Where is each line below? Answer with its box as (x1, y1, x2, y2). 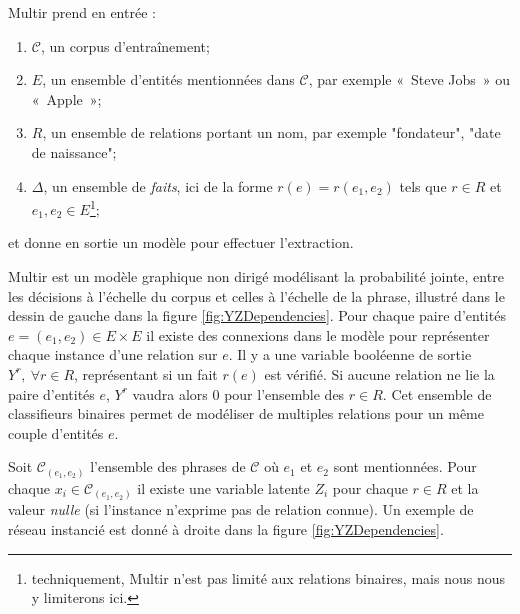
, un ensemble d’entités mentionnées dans (42, 69, 295, 90)
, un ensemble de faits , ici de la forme (43, 175, 273, 196)
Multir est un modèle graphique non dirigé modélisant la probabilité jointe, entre (8, 266, 504, 286)
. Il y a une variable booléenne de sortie (228, 344, 472, 365)
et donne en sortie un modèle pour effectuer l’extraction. (8, 232, 354, 253)
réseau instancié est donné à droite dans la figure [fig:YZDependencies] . (8, 518, 444, 539)
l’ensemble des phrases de (90, 456, 246, 477)
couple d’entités (8, 422, 104, 443)
